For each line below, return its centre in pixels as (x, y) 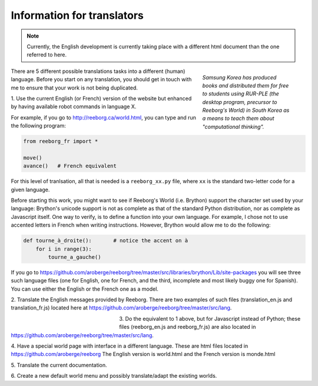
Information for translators (77, 15)
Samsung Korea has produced (239, 77)
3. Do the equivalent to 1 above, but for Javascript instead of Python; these (210, 318)
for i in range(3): (64, 249)
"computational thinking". (233, 127)
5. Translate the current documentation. (59, 365)
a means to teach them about (238, 118)
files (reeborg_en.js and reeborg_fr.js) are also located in (188, 327)
